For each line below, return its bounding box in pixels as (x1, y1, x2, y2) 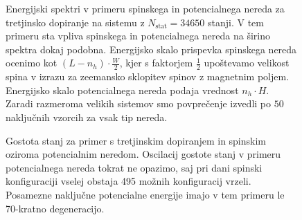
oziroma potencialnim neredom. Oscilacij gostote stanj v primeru (6, 147, 281, 161)
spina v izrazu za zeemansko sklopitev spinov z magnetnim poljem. (6, 69, 290, 84)
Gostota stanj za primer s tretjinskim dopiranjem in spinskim (6, 133, 267, 147)
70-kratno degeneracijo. (6, 201, 105, 215)
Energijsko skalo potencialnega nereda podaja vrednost (6, 82, 239, 97)
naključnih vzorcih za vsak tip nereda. (6, 109, 168, 124)
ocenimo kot (6, 55, 57, 70)
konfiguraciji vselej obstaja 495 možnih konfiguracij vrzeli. (6, 174, 251, 188)
